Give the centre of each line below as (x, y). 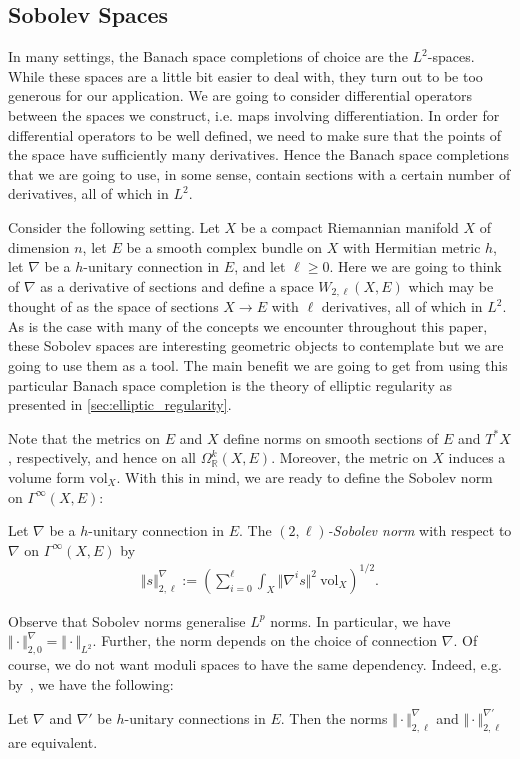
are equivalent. (53, 741)
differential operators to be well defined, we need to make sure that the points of (255, 134)
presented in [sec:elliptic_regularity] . (120, 404)
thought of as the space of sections (113, 306)
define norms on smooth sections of (331, 437)
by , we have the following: (91, 683)
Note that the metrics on (84, 437)
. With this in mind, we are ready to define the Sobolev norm (304, 476)
